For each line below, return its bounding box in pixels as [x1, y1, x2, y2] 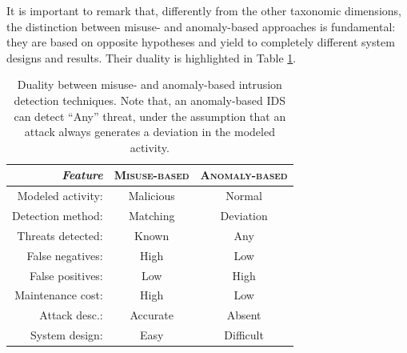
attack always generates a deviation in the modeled [24, 123, 275, 140]
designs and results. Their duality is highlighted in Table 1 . [6, 49, 297, 66]
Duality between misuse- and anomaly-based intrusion [17, 76, 282, 93]
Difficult [224, 327, 264, 343]
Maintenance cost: [14, 287, 103, 303]
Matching [128, 207, 175, 224]
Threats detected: [17, 227, 103, 243]
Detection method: [12, 207, 103, 224]
